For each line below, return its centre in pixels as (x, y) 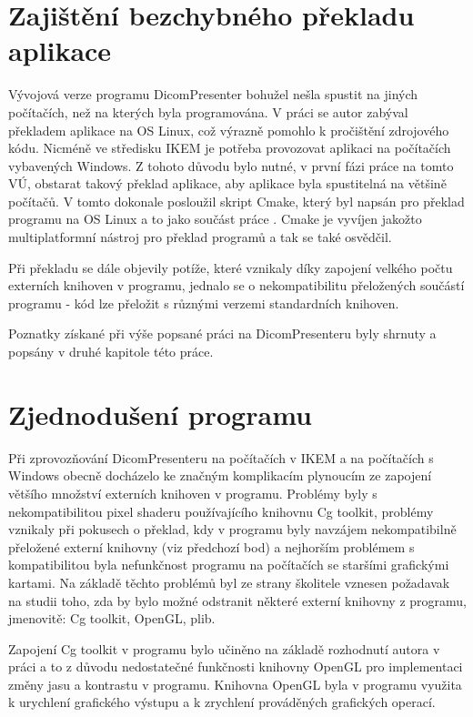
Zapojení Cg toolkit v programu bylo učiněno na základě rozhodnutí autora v (224, 648)
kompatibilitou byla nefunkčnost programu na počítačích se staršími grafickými (229, 565)
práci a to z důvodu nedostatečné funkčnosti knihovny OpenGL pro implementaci (236, 667)
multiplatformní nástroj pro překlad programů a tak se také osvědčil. (200, 237)
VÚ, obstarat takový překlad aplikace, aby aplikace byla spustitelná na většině (227, 183)
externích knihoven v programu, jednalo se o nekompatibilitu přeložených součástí (236, 285)
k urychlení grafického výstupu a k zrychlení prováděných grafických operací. (222, 702)
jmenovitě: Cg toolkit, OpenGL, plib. (112, 618)
